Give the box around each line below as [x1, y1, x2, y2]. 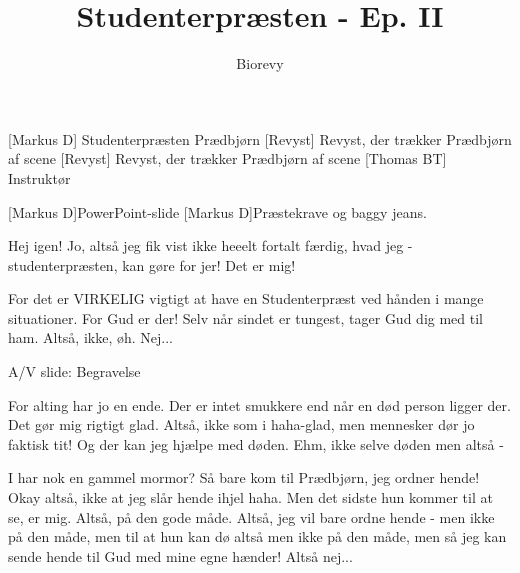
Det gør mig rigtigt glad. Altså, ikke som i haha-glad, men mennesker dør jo [8, 414, 475, 435]
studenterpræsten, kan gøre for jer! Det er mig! [8, 254, 296, 275]
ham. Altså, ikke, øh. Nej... [8, 327, 173, 348]
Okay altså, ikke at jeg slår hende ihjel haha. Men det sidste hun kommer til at [8, 487, 493, 508]
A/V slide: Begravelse [8, 361, 141, 382]
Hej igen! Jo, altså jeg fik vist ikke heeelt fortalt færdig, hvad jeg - [8, 235, 413, 256]
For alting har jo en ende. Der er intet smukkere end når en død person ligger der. [8, 394, 511, 415]
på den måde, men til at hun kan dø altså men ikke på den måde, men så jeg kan [8, 526, 507, 547]
